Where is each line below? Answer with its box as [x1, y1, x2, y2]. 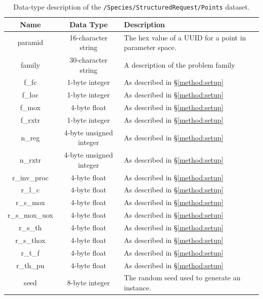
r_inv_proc [12, 172, 49, 182]
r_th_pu [16, 260, 45, 270]
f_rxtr [20, 114, 40, 125]
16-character [69, 32, 108, 42]
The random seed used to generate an [124, 272, 241, 283]
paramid [17, 37, 43, 47]
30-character [69, 54, 108, 65]
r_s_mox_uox [8, 210, 53, 220]
